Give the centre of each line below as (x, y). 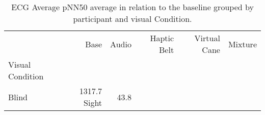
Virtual (207, 38)
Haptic (162, 38)
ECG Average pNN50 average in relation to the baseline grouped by (132, 7)
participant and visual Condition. (132, 19)
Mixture (242, 44)
